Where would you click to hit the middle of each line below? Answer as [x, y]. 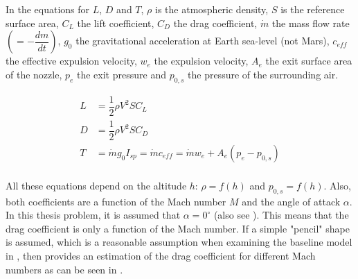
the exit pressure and [122, 74]
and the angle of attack [291, 201]
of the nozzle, [34, 74]
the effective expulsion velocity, [71, 61]
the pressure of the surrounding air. [263, 74]
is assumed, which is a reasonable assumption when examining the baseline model [179, 242]
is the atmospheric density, [212, 9]
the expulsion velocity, [201, 61]
